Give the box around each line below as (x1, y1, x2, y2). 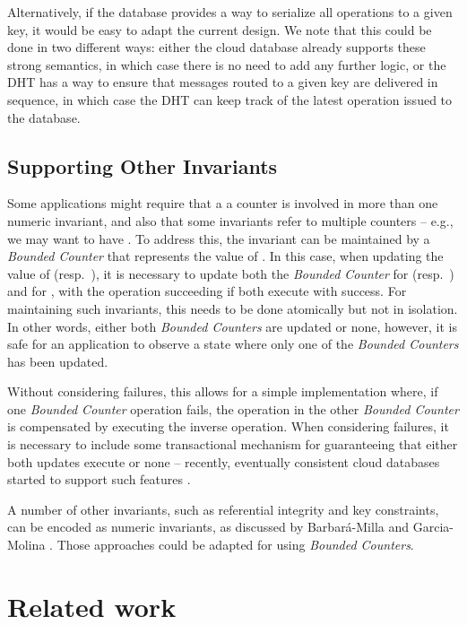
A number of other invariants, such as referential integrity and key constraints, (7, 499, 439, 518)
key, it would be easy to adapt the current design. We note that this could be (7, 20, 432, 39)
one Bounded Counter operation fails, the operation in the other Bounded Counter (7, 399, 459, 418)
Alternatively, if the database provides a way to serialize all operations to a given (7, 3, 453, 21)
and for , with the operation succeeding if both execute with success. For (7, 282, 407, 300)
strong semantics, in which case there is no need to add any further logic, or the (7, 55, 446, 74)
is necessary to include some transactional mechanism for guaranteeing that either (7, 435, 458, 454)
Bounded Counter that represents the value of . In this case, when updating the (7, 247, 444, 265)
